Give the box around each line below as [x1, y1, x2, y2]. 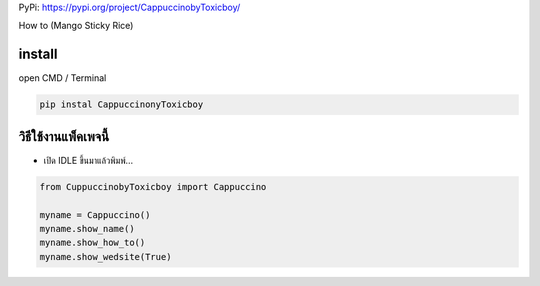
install [18, 46, 58, 63]
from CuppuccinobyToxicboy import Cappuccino [39, 181, 267, 192]
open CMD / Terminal [18, 72, 107, 84]
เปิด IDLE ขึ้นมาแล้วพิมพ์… [43, 154, 134, 166]
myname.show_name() [39, 223, 135, 234]
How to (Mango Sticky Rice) [18, 20, 134, 32]
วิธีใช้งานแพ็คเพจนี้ [18, 128, 110, 145]
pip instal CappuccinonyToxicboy [39, 99, 204, 110]
